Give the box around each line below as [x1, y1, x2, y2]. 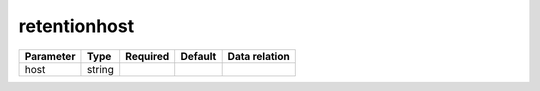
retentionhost [18, 15, 135, 37]
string [86, 62, 115, 76]
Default [180, 49, 217, 63]
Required [125, 49, 170, 63]
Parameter [24, 49, 76, 63]
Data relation [227, 49, 290, 63]
